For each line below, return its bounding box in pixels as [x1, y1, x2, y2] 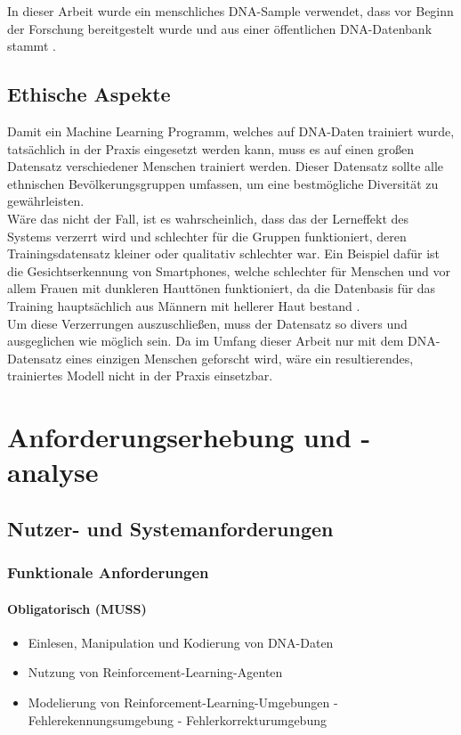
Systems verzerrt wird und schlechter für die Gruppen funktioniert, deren [7, 226, 407, 245]
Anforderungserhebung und [7, 419, 352, 455]
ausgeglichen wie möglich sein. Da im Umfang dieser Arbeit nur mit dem [7, 331, 404, 350]
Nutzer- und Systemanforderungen [7, 514, 334, 542]
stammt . [7, 37, 56, 55]
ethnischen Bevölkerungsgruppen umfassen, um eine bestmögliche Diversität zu [7, 174, 439, 192]
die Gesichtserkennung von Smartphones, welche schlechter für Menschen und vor [7, 261, 451, 280]
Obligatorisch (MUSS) [7, 599, 147, 617]
